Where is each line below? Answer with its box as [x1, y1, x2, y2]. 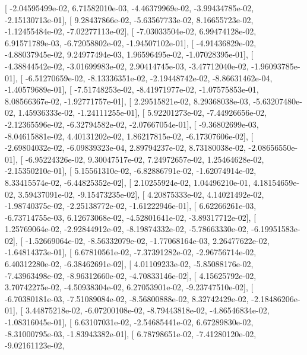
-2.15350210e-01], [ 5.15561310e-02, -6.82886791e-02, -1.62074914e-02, [5, 164, 257, 177]
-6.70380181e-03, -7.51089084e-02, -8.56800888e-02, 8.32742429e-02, [5, 292, 249, 305]
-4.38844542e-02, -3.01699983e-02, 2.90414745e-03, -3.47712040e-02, [5, 59, 249, 72]
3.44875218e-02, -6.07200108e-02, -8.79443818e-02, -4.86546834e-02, [25, 304, 270, 316]
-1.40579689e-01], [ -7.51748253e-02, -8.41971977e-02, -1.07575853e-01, [5, 83, 259, 96]
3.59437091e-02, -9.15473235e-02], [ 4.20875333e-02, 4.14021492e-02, [18, 188, 264, 200]
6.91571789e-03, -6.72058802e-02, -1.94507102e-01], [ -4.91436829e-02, [5, 36, 257, 49]
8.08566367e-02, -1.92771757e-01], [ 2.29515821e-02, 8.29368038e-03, [5, 94, 251, 107]
